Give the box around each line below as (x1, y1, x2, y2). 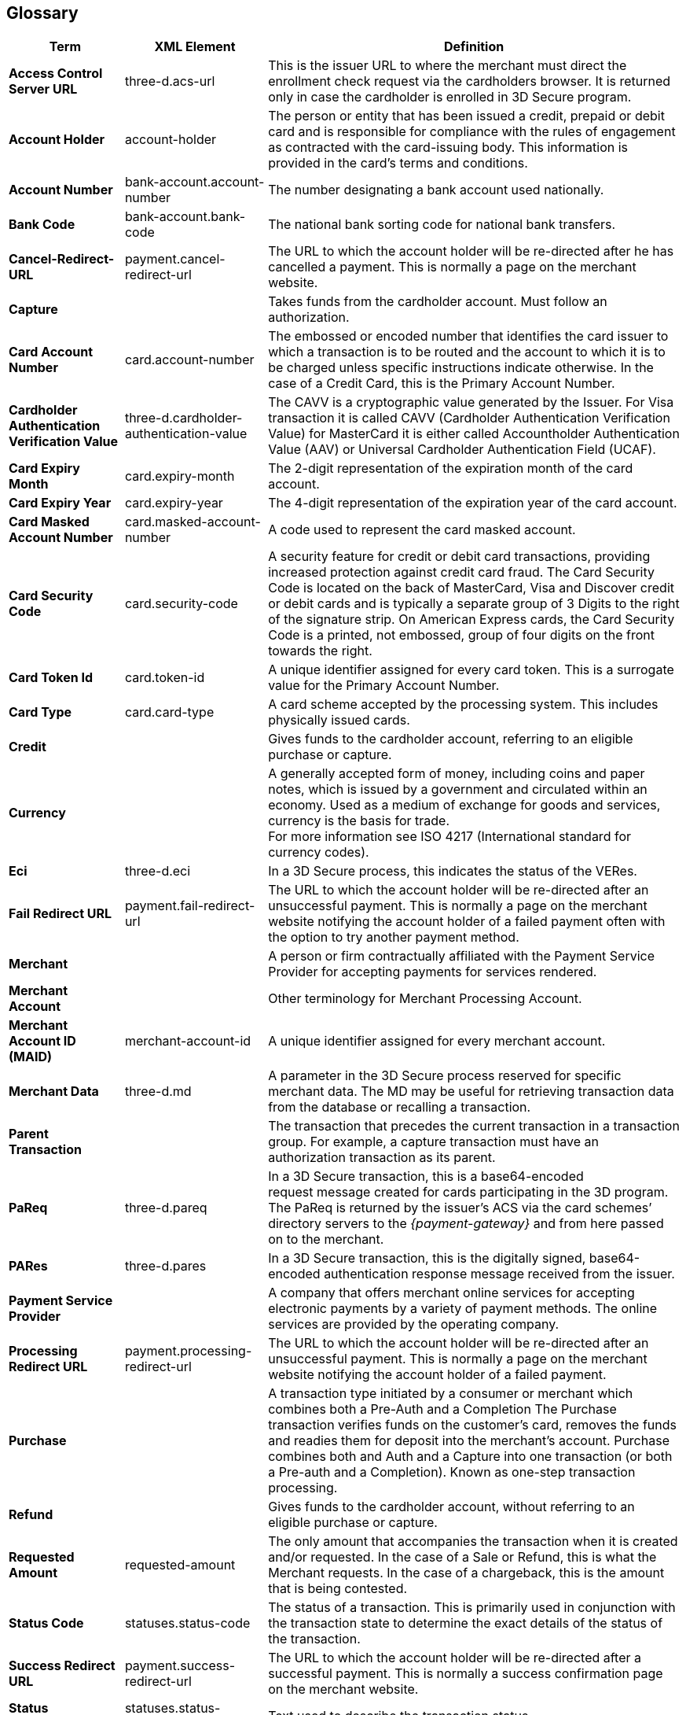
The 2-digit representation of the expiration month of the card (268, 460, 633, 477)
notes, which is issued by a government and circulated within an (268, 781, 647, 798)
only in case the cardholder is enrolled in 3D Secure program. (268, 89, 632, 105)
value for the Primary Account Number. (268, 677, 500, 694)
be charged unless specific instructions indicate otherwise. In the (268, 360, 654, 376)
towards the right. (268, 643, 372, 659)
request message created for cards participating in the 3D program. (268, 1184, 669, 1200)
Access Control (9, 65, 103, 82)
